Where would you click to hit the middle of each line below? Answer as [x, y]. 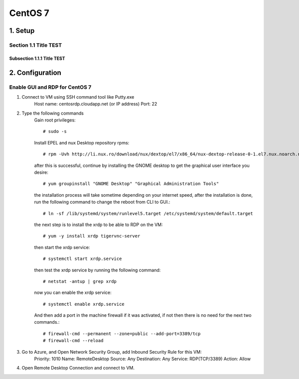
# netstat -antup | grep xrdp [80, 281]
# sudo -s [55, 131]
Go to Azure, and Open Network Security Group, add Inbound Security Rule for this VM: [112, 352]
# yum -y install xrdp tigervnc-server [92, 236]
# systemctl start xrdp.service [82, 259]
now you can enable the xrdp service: [73, 293]
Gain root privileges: [55, 120]
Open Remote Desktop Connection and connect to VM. [78, 368]
